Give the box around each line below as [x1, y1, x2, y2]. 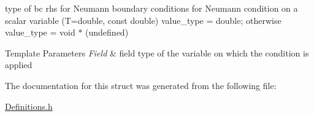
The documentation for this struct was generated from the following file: [5, 79, 277, 91]
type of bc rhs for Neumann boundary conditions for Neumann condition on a [5, 2, 298, 14]
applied [5, 58, 33, 71]
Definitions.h [5, 99, 53, 112]
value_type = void [5, 26, 75, 39]
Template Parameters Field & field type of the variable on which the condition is [5, 46, 309, 59]
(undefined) [85, 26, 129, 39]
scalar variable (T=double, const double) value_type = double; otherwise [5, 14, 281, 26]
